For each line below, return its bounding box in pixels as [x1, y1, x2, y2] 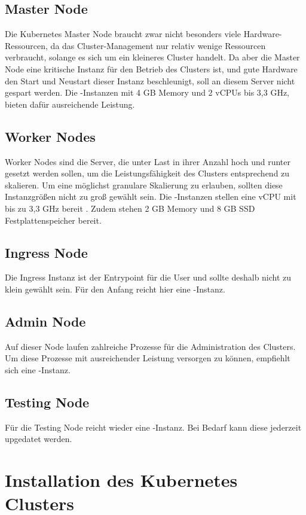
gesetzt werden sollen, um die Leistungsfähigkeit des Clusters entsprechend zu [5, 167, 290, 179]
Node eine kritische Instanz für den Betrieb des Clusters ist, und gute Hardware [5, 62, 298, 75]
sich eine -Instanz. [5, 363, 71, 376]
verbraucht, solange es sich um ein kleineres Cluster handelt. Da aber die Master [5, 51, 300, 63]
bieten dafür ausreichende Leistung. [5, 97, 135, 110]
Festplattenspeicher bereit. [5, 214, 102, 226]
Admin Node [5, 312, 86, 330]
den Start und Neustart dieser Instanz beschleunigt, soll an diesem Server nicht [5, 74, 295, 87]
